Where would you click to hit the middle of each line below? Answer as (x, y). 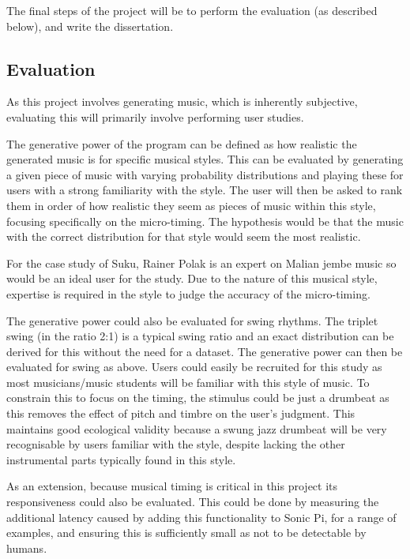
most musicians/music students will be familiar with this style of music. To (188, 382)
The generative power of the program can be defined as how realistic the (182, 143)
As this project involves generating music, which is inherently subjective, (182, 101)
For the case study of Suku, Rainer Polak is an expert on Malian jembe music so (201, 263)
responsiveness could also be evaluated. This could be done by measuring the (193, 502)
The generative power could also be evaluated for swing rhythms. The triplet (192, 320)
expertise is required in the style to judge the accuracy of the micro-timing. (188, 293)
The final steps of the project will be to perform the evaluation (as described (192, 10)
